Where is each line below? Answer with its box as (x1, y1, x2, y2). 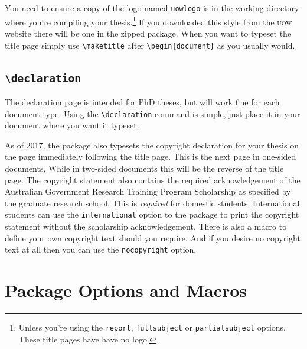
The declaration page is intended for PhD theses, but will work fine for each (5, 95, 280, 108)
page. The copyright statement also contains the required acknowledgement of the (5, 173, 301, 186)
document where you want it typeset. (5, 119, 139, 131)
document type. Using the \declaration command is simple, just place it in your (5, 107, 301, 119)
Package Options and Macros (5, 278, 247, 302)
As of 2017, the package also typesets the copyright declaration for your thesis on (5, 138, 299, 151)
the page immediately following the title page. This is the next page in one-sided (5, 150, 296, 163)
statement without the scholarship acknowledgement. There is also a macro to (5, 220, 287, 232)
